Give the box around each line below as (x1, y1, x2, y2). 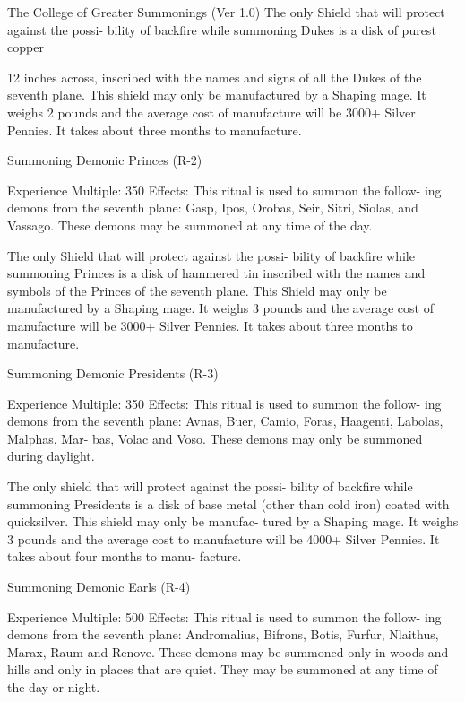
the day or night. (7, 678, 100, 696)
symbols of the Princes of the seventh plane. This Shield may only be (7, 281, 387, 299)
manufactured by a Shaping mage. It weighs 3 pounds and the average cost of (7, 299, 434, 317)
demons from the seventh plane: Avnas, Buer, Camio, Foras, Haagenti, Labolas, (7, 412, 443, 430)
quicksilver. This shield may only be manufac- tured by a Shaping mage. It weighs (7, 512, 459, 531)
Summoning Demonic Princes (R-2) (7, 151, 202, 169)
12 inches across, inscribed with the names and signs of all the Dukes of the (7, 67, 422, 86)
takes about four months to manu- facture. (7, 547, 242, 566)
